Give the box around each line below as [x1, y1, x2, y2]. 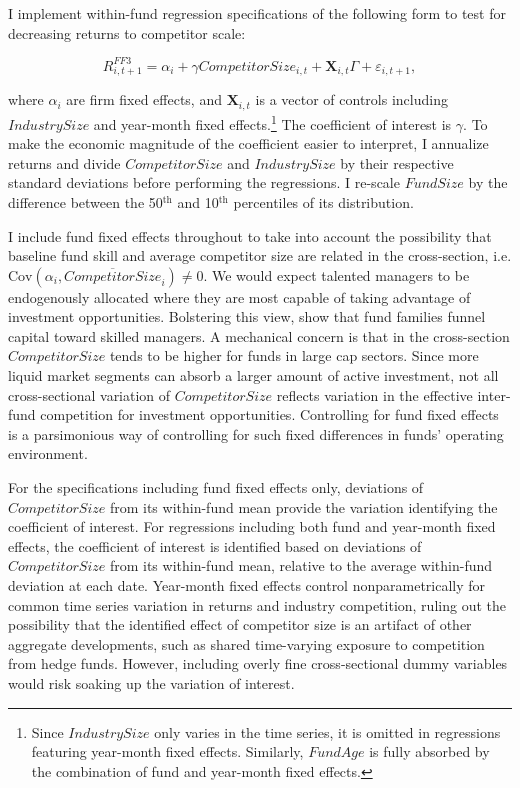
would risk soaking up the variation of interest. [8, 672, 295, 693]
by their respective [340, 152, 454, 173]
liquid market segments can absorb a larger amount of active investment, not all [8, 365, 499, 386]
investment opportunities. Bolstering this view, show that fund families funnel [8, 306, 486, 327]
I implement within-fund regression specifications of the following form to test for [8, 3, 506, 23]
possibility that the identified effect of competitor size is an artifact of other [8, 614, 472, 635]
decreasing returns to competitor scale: [8, 22, 246, 43]
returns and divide [8, 152, 121, 173]
